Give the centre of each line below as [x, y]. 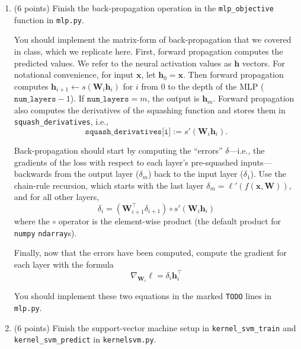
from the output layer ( [97, 174]
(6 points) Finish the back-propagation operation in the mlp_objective [144, 8]
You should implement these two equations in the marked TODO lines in [143, 296]
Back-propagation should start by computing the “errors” [118, 150]
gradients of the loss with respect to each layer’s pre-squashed [126, 162]
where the [32, 220]
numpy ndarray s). [45, 232]
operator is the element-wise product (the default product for [170, 220]
